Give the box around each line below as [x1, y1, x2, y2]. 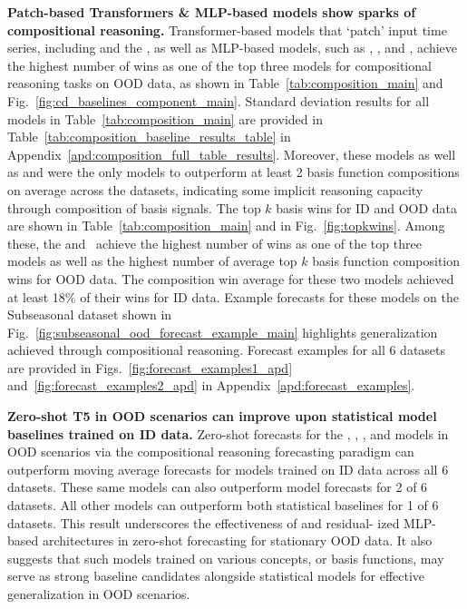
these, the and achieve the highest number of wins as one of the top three [7, 233, 422, 252]
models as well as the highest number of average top [7, 251, 297, 270]
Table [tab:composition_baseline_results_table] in [7, 127, 291, 146]
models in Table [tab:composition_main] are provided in [7, 109, 323, 128]
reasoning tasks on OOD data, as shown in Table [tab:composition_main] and [7, 74, 443, 93]
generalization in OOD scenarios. [7, 584, 190, 603]
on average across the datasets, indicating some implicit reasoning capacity [7, 180, 423, 199]
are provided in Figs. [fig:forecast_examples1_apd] [7, 358, 293, 377]
